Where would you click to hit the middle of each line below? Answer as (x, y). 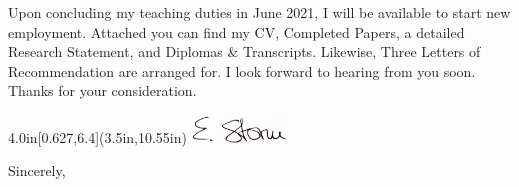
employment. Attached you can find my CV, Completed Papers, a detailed (236, 31)
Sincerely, (37, 170)
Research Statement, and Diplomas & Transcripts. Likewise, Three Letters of (244, 51)
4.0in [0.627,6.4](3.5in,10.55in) (97, 136)
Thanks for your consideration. (102, 90)
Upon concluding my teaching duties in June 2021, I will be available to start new (259, 12)
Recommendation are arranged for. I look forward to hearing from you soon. (242, 70)
